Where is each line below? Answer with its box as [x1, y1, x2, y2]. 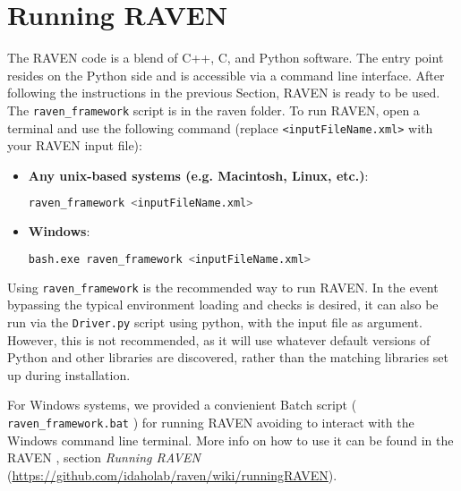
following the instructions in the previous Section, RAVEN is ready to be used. [7, 83, 440, 102]
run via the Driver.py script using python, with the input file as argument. [7, 313, 423, 331]
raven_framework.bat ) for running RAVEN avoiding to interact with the [7, 413, 414, 432]
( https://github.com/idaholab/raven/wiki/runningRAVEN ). [7, 465, 337, 484]
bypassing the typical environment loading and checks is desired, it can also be [7, 295, 439, 314]
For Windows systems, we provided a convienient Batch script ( [7, 395, 357, 414]
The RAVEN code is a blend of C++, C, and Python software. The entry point [7, 48, 444, 67]
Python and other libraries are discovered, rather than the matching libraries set [7, 348, 448, 367]
